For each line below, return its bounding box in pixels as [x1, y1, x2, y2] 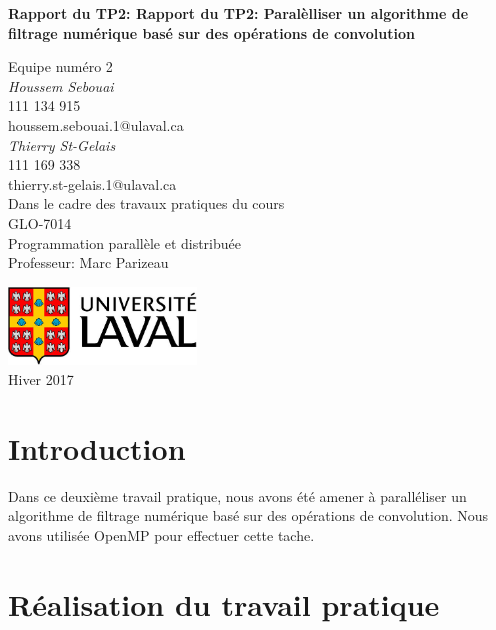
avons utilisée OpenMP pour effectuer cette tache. [8, 524, 315, 545]
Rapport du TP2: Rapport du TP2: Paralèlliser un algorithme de [8, 3, 469, 23]
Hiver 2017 [8, 368, 74, 389]
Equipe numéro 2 [8, 56, 113, 77]
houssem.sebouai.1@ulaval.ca [8, 114, 184, 135]
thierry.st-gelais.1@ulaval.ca [8, 173, 177, 194]
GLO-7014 [8, 212, 72, 233]
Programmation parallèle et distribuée [8, 232, 242, 253]
